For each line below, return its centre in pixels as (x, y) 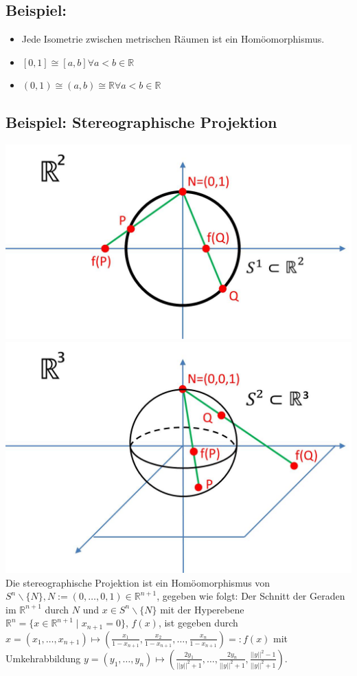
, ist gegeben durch (198, 623)
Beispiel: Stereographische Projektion (141, 122)
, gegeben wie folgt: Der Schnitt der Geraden (251, 596)
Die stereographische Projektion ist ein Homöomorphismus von (138, 582)
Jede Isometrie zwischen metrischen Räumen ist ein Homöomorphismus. (173, 39)
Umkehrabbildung (43, 658)
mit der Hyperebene (202, 609)
